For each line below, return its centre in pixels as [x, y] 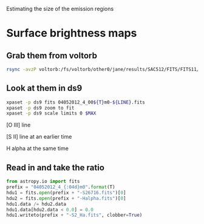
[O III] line [19, 125]
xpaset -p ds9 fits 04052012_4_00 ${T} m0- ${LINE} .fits [76, 102]
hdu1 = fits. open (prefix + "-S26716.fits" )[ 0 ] [66, 193]
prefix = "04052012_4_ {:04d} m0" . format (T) [61, 187]
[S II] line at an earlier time [39, 137]
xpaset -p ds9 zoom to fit [40, 108]
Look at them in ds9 [44, 88]
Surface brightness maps [72, 33]
